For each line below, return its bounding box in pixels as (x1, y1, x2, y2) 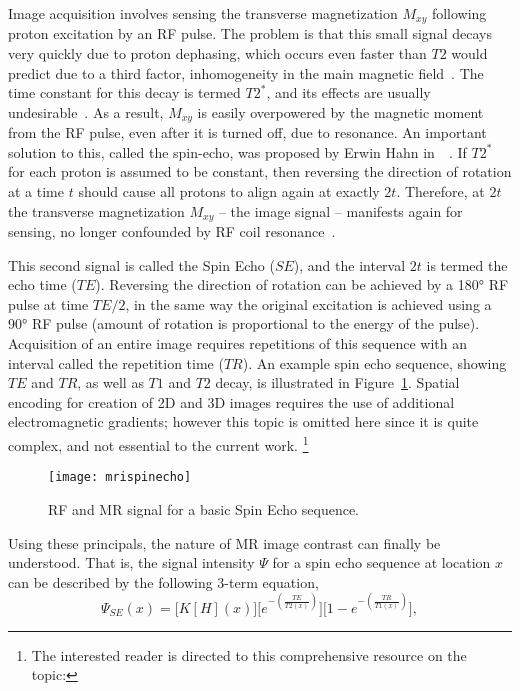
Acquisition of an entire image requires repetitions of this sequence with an (8, 333, 468, 354)
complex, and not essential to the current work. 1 (8, 432, 309, 455)
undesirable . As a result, (8, 101, 164, 122)
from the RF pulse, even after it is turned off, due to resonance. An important (8, 122, 487, 143)
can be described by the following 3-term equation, (8, 571, 319, 592)
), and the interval (293, 254, 406, 275)
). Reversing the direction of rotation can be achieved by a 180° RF (95, 274, 509, 295)
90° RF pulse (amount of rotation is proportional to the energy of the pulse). (8, 313, 480, 334)
